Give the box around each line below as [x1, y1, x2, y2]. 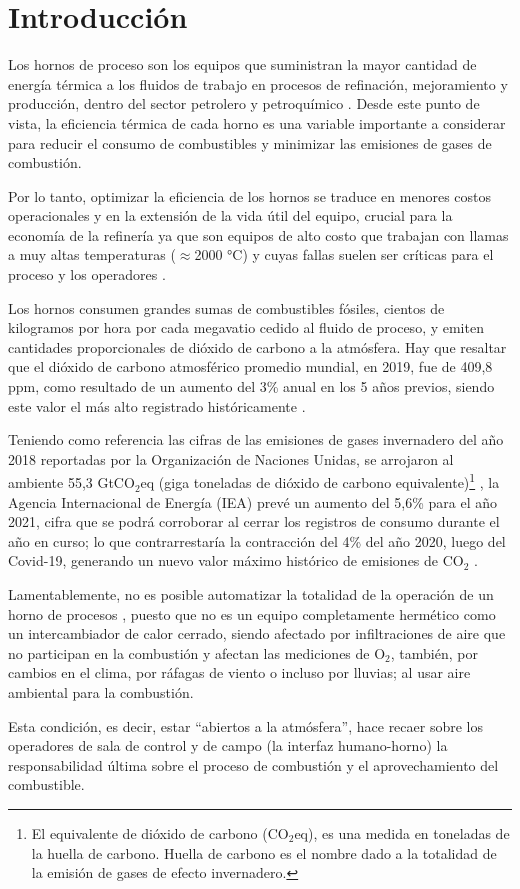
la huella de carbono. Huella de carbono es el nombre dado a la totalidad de [31, 842, 497, 863]
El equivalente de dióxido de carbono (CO [31, 822, 289, 843]
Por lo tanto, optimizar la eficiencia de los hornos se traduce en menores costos [8, 185, 492, 206]
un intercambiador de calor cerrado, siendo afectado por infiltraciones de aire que [8, 623, 506, 644]
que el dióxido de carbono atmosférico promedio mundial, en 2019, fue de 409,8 [8, 356, 493, 377]
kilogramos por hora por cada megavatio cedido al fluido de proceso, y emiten [8, 317, 484, 338]
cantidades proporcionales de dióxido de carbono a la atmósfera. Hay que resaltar [8, 336, 507, 357]
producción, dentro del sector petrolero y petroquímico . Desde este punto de [8, 93, 480, 114]
